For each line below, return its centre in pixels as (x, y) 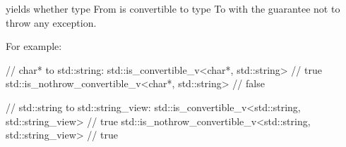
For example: (34, 46)
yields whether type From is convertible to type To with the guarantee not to (173, 8)
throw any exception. (51, 22)
